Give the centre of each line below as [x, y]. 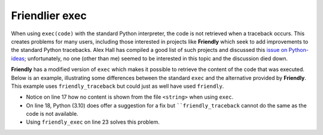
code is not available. [52, 114]
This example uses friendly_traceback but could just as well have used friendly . [118, 86]
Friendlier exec [49, 16]
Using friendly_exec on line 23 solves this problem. [93, 122]
